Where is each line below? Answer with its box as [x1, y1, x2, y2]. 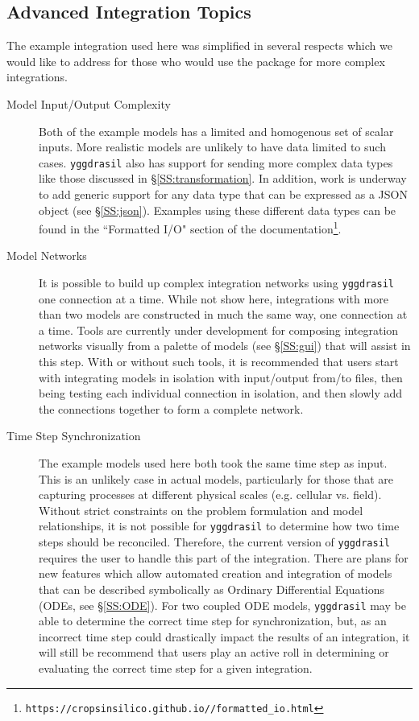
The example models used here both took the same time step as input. [39, 455, 388, 472]
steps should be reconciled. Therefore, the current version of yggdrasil [39, 534, 390, 550]
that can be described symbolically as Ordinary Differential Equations [39, 580, 385, 597]
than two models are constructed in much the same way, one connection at [39, 306, 408, 323]
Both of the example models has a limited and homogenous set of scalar [39, 122, 394, 139]
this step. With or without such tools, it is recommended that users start [39, 353, 399, 370]
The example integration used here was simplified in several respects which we [6, 37, 392, 54]
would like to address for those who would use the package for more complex [6, 52, 385, 69]
